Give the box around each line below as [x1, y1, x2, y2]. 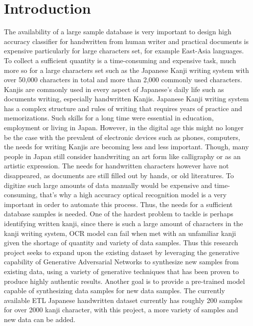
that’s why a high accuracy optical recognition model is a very [40, 189, 227, 200]
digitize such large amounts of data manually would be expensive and [4, 180, 212, 190]
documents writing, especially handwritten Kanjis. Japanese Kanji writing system [4, 93, 249, 104]
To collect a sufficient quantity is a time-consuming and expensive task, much [4, 55, 236, 65]
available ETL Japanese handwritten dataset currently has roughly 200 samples [4, 295, 243, 305]
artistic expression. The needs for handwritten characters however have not [4, 161, 229, 171]
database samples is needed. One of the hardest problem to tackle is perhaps [4, 209, 233, 219]
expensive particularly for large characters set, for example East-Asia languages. [4, 46, 244, 56]
